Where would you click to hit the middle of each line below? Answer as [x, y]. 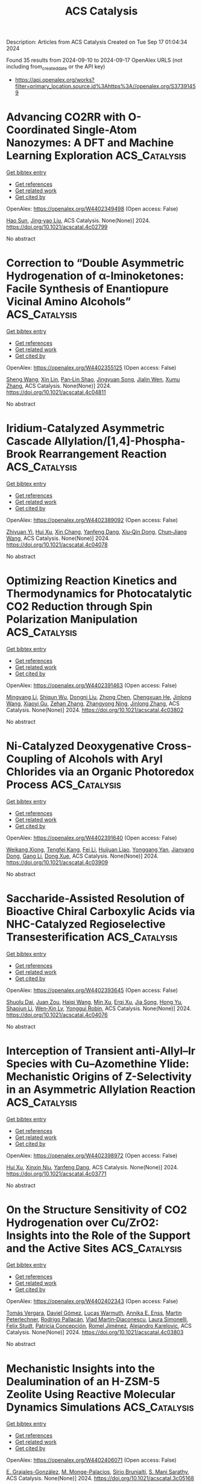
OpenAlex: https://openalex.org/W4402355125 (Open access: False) [91, 367]
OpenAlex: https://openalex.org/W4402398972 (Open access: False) [92, 1155]
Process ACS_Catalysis [64, 784]
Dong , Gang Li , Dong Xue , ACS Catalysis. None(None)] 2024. [82, 856]
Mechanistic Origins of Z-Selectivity [99, 1076]
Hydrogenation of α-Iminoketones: [95, 276]
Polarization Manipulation [72, 619]
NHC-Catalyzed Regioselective [86, 924]
